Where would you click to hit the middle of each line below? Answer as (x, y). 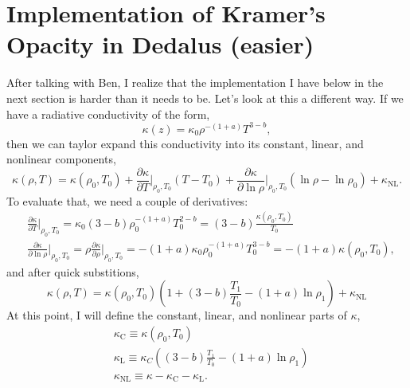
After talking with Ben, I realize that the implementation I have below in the (195, 82)
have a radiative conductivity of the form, (108, 114)
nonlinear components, (61, 159)
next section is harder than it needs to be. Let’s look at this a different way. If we (205, 98)
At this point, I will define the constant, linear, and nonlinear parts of (177, 315)
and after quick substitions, (73, 271)
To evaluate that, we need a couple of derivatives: (127, 200)
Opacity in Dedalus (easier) (160, 44)
